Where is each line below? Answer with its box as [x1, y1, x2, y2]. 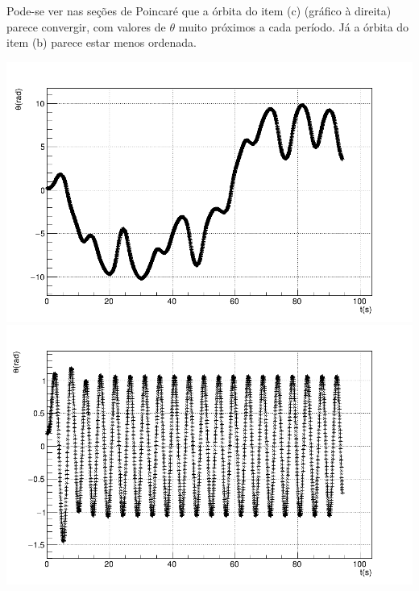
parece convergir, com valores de [6, 18, 166, 35]
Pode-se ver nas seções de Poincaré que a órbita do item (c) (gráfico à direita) [6, 2, 392, 19]
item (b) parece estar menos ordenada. [6, 34, 197, 51]
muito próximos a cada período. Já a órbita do [178, 18, 409, 35]
